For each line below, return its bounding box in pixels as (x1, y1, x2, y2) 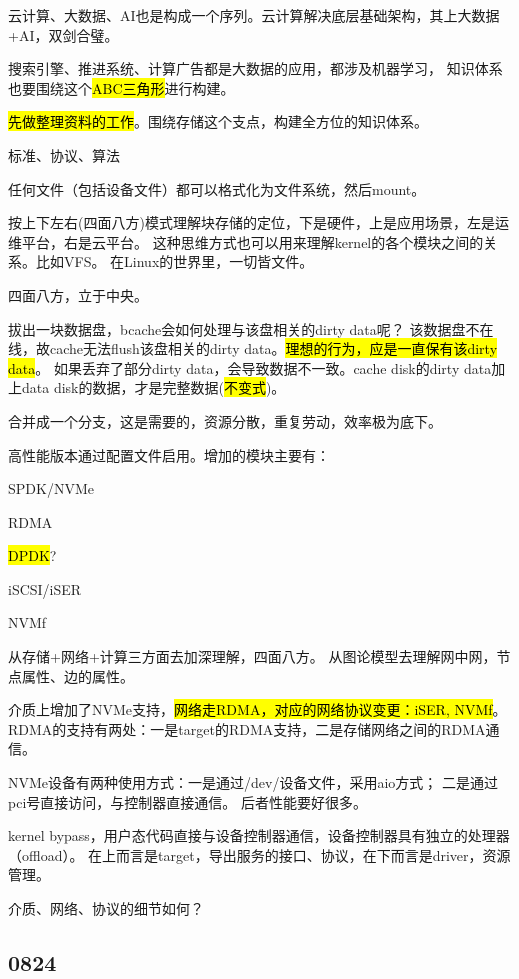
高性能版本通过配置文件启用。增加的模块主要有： (8, 444, 330, 465)
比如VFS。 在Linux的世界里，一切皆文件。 (35, 251, 314, 272)
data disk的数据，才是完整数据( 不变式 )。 (21, 377, 286, 398)
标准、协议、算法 (8, 144, 120, 165)
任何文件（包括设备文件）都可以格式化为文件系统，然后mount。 (8, 178, 426, 199)
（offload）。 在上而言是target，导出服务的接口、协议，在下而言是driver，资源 (8, 844, 511, 865)
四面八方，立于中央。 (8, 284, 148, 305)
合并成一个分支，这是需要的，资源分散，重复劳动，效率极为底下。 (8, 410, 442, 431)
